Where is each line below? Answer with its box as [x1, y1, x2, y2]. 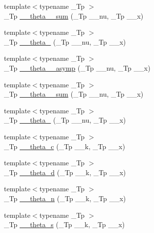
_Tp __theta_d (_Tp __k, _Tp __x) [4, 167, 126, 177]
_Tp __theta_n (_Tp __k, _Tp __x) [4, 193, 126, 203]
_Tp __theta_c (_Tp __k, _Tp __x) [4, 141, 125, 151]
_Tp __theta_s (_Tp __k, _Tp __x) [4, 219, 125, 230]
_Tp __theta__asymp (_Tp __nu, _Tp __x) [4, 62, 151, 73]
